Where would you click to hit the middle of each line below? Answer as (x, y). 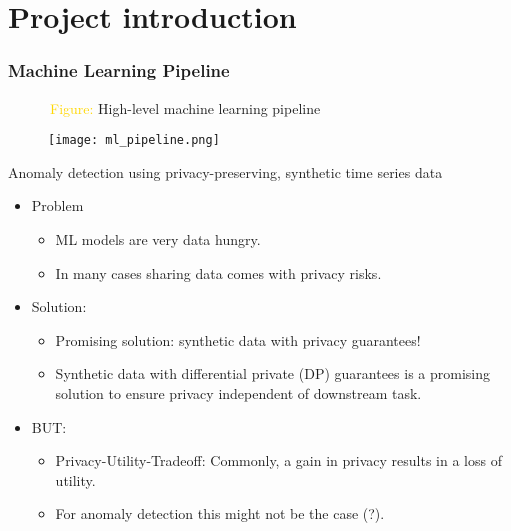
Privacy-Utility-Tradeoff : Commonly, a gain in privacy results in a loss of (278, 460)
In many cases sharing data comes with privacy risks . (218, 272)
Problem (57, 205)
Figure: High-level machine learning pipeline (185, 107)
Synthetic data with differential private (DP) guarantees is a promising (273, 373)
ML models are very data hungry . (158, 239)
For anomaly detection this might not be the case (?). (220, 513)
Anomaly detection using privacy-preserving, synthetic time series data (225, 171)
